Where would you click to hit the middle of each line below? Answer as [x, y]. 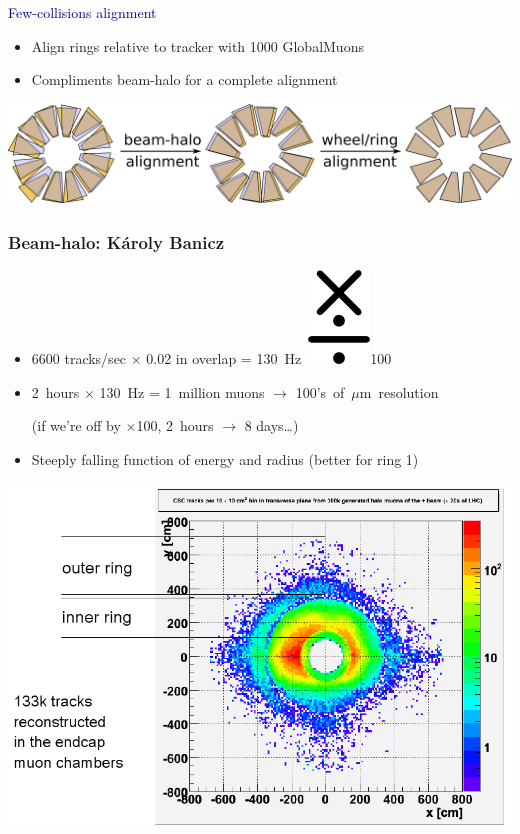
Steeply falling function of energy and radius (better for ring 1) [225, 458]
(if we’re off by [76, 425]
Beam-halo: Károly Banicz [116, 241]
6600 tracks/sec [79, 358]
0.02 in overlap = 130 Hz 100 [269, 358]
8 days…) [271, 425]
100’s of [320, 391]
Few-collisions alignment [82, 12]
